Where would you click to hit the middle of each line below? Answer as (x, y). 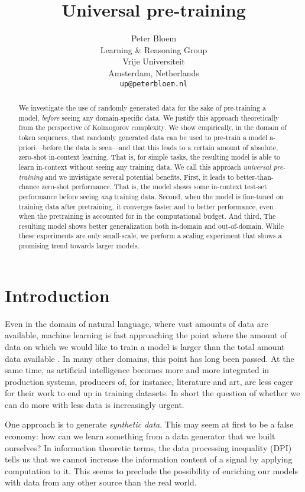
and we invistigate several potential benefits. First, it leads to (139, 177)
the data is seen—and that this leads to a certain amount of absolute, (171, 147)
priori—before (40, 147)
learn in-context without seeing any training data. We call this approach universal (145, 166)
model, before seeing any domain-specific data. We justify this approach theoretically (149, 117)
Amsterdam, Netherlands (154, 72)
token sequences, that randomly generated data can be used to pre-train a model (143, 137)
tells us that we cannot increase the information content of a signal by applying (149, 459)
